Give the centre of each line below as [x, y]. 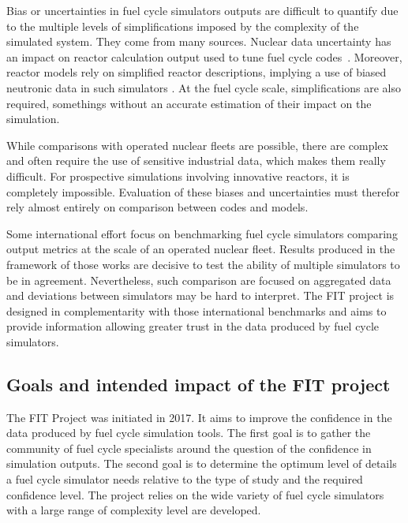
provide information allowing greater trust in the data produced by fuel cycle [193, 326]
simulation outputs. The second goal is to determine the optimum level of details [202, 463]
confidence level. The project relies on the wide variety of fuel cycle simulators [195, 494]
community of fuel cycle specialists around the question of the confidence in [189, 448]
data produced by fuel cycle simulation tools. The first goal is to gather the [189, 433]
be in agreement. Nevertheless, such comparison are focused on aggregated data [199, 280]
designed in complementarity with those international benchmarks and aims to [197, 310]
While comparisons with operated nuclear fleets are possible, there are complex [197, 145]
